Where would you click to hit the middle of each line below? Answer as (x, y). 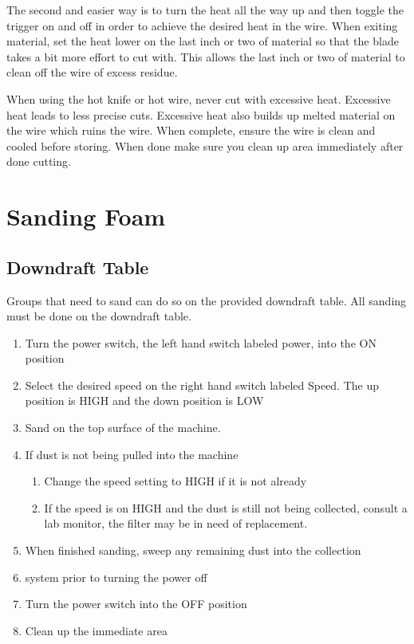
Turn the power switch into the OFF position (136, 604)
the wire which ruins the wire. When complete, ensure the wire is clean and (191, 130)
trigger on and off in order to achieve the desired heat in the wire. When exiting (202, 25)
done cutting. (39, 161)
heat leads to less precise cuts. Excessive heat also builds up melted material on (201, 114)
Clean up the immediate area (96, 630)
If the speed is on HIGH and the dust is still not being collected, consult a (226, 507)
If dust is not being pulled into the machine (132, 454)
